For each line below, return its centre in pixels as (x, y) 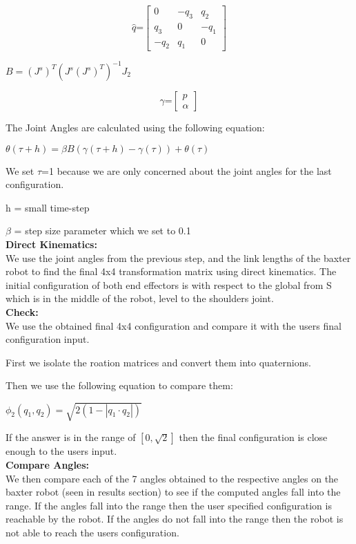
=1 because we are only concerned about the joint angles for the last (187, 170)
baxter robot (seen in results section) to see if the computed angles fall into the (173, 492)
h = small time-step (48, 207)
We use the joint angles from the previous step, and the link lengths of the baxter (178, 257)
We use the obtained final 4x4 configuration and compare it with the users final (174, 325)
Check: (22, 311)
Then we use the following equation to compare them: (119, 385)
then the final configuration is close (253, 437)
